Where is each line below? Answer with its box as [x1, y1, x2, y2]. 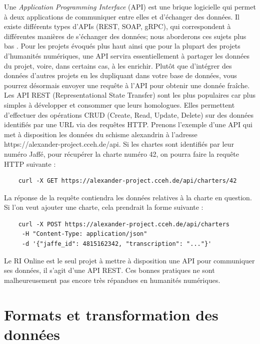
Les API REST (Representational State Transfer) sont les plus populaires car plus [4, 90, 256, 100]
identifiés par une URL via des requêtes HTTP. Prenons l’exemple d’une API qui [4, 119, 252, 130]
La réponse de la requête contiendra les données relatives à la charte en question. [4, 192, 252, 202]
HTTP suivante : [4, 158, 56, 169]
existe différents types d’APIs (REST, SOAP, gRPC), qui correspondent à [4, 21, 231, 32]
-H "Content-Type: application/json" [21, 230, 147, 238]
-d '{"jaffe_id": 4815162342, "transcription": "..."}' [21, 240, 212, 248]
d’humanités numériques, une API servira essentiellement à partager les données [4, 50, 249, 61]
